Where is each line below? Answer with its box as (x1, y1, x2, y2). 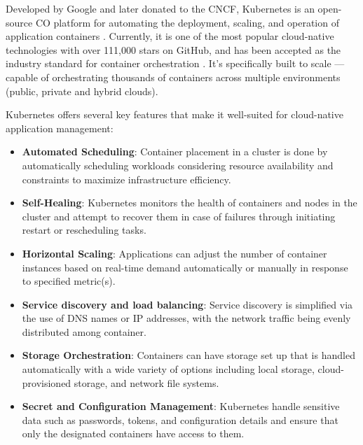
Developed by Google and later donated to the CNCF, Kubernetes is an (6, 1, 315, 15)
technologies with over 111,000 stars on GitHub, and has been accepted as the (6, 42, 341, 57)
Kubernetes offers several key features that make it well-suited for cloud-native (6, 107, 343, 122)
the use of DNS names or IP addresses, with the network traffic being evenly (22, 311, 351, 325)
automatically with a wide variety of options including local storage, (22, 362, 315, 376)
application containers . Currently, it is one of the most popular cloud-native (6, 29, 334, 43)
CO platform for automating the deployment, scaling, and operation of (35, 15, 339, 29)
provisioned (22, 375, 71, 390)
